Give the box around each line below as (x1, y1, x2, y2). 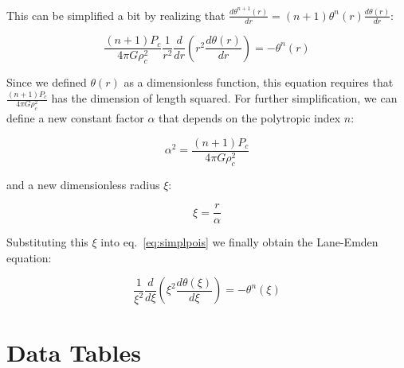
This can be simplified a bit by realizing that (6, 6, 226, 23)
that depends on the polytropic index (159, 110, 341, 126)
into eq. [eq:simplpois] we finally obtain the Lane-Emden (100, 234, 379, 250)
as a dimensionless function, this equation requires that (124, 74, 394, 91)
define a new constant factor (6, 110, 144, 126)
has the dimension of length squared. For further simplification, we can (51, 90, 398, 107)
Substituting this (6, 234, 88, 250)
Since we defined (6, 74, 87, 91)
